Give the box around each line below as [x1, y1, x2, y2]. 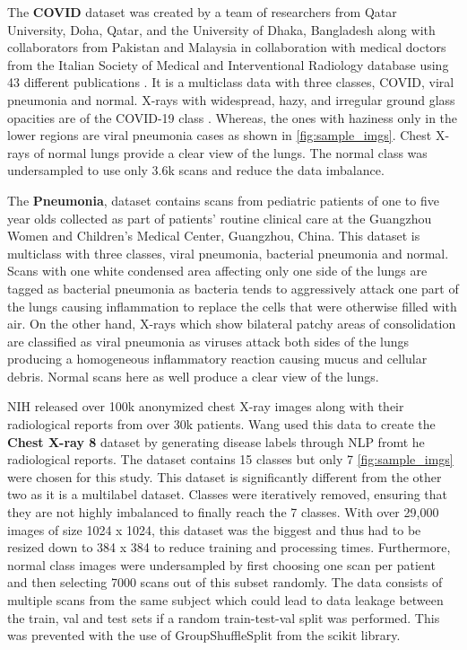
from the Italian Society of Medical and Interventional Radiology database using [7, 55, 449, 74]
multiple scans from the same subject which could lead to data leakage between [7, 591, 444, 609]
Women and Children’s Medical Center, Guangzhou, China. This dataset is [7, 226, 420, 245]
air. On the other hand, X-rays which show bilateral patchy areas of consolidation [7, 314, 456, 333]
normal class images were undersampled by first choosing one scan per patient [7, 555, 436, 574]
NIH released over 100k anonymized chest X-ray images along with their [7, 397, 404, 416]
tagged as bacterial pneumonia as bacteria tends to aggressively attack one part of [7, 278, 459, 297]
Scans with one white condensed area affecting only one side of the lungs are [7, 261, 428, 280]
